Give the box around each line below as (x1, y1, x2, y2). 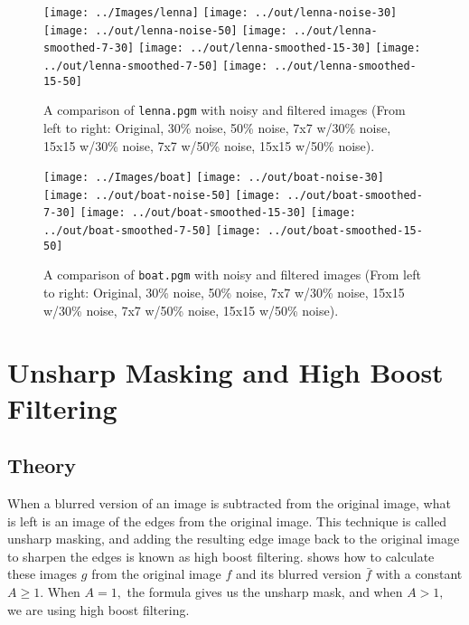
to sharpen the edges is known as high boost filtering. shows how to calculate (7, 546, 435, 565)
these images (7, 564, 78, 583)
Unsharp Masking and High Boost (7, 354, 444, 391)
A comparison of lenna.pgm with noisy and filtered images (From (43, 100, 406, 119)
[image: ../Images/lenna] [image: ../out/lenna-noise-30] (43, 6, 398, 19)
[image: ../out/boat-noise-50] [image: (43, 188, 281, 202)
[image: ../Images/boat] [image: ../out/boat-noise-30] (43, 171, 384, 185)
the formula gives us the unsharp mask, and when (127, 582, 403, 601)
